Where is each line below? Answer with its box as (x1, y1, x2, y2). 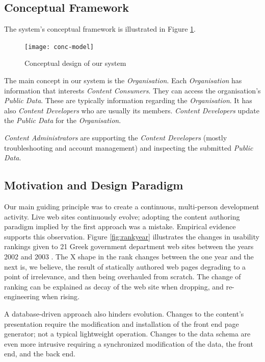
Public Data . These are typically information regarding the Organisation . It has (4, 95, 252, 106)
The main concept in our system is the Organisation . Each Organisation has (4, 75, 242, 86)
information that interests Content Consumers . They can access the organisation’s (4, 85, 261, 95)
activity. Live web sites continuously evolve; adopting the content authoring (4, 211, 240, 222)
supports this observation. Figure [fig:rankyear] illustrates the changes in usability (4, 231, 259, 242)
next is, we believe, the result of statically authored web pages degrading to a (4, 261, 246, 272)
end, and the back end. (4, 348, 76, 359)
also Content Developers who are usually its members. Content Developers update (4, 105, 259, 115)
